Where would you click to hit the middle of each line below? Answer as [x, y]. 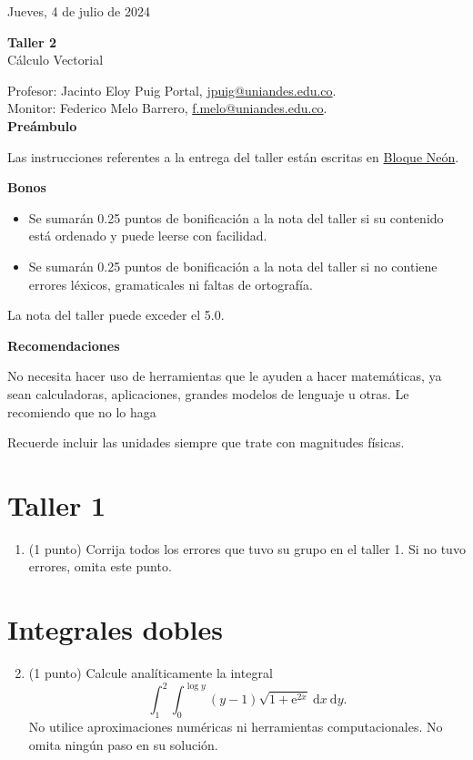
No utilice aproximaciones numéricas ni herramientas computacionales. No [236, 727]
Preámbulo [42, 125]
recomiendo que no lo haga [82, 411]
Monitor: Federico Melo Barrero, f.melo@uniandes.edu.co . [167, 108]
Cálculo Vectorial [55, 60]
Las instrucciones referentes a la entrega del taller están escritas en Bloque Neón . [233, 156]
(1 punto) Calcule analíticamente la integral [151, 673]
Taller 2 [32, 41]
